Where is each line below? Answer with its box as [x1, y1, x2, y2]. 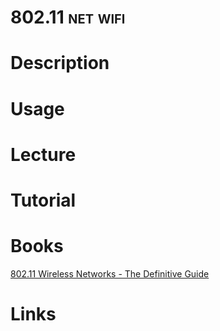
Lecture [10, 143, 77, 166]
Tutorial [10, 189, 77, 211]
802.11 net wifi [10, 6, 126, 29]
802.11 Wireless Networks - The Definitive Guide [10, 267, 210, 280]
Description [10, 52, 110, 75]
